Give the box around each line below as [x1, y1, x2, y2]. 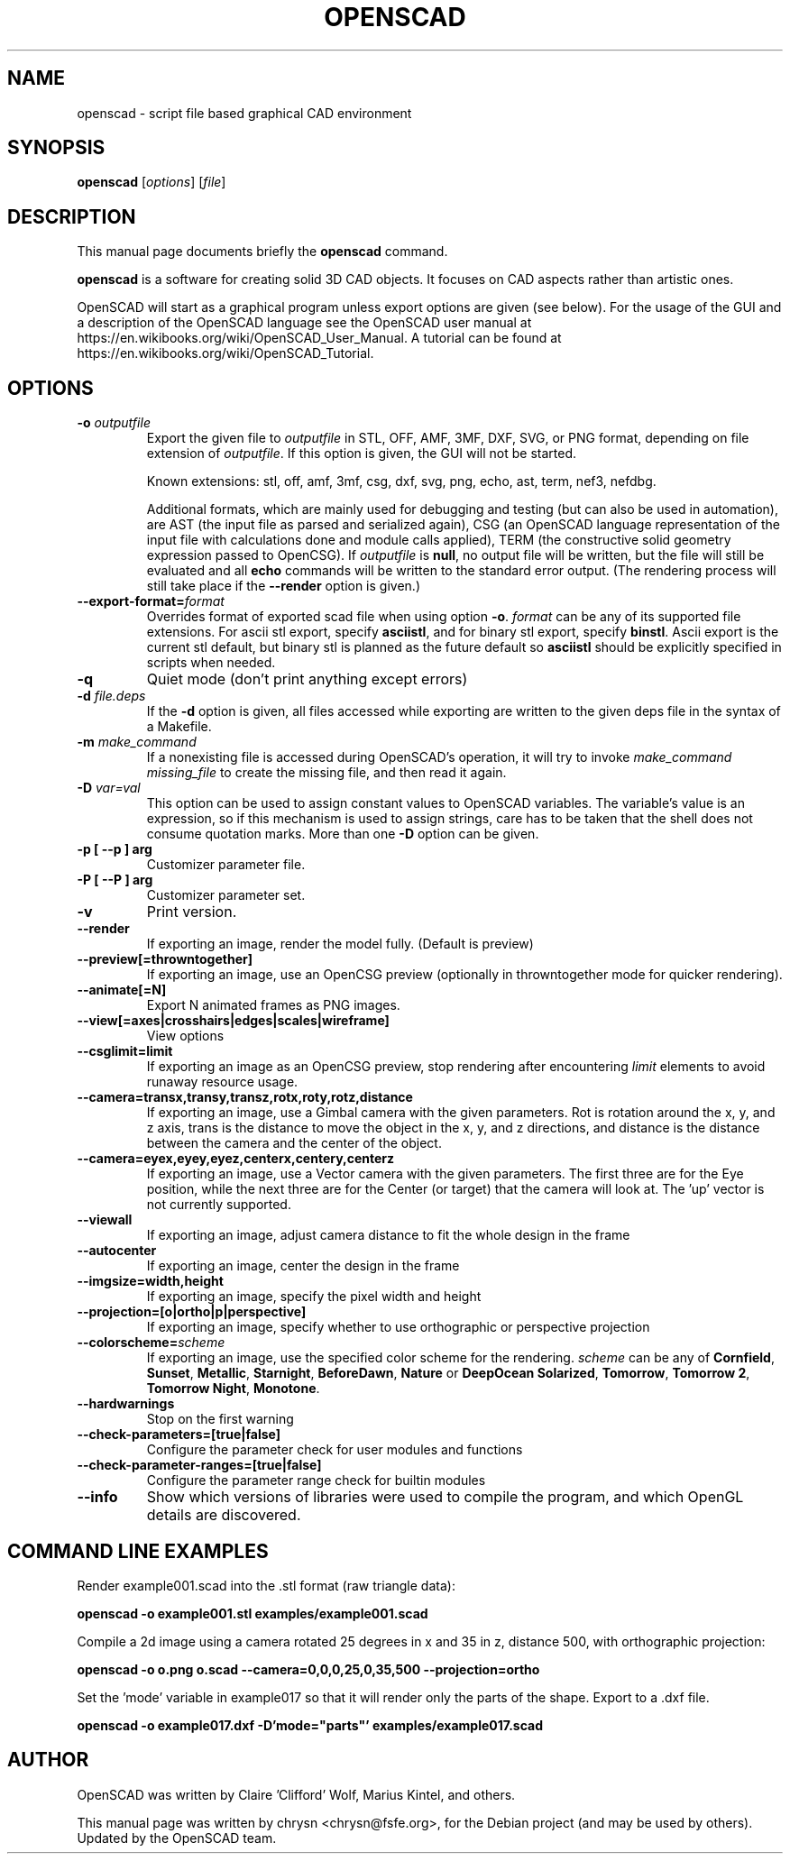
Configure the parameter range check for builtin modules [146, 1472, 486, 1489]
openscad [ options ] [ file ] [77, 174, 226, 190]
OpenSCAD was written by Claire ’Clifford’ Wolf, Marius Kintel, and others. [77, 1786, 516, 1802]
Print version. [146, 903, 237, 921]
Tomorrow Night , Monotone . [146, 1380, 320, 1397]
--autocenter [77, 1242, 157, 1259]
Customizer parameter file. [146, 857, 306, 873]
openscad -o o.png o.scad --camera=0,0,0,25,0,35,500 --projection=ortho [77, 1661, 540, 1677]
